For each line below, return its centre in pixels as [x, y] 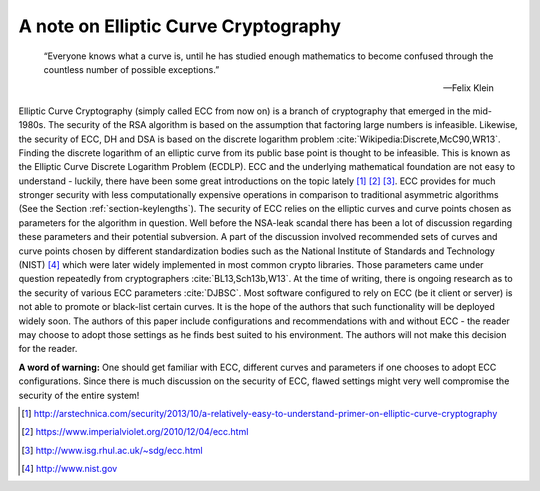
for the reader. [48, 349]
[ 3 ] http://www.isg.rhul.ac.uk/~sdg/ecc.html [112, 450]
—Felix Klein [468, 88]
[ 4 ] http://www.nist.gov [69, 469]
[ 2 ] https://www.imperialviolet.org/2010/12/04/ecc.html [135, 432]
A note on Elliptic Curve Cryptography [180, 26]
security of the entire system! [79, 395]
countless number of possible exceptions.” [131, 69]
